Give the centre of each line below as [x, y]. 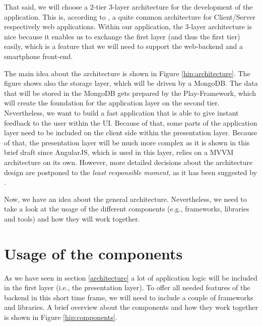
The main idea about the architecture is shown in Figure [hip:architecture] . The [127, 73]
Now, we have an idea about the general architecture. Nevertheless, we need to [125, 199]
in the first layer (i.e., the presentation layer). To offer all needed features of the [127, 287]
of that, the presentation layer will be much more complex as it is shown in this [127, 142]
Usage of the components [93, 253]
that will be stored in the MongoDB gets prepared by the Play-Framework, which [130, 93]
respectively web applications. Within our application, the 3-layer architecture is [128, 26]
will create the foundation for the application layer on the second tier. [112, 103]
